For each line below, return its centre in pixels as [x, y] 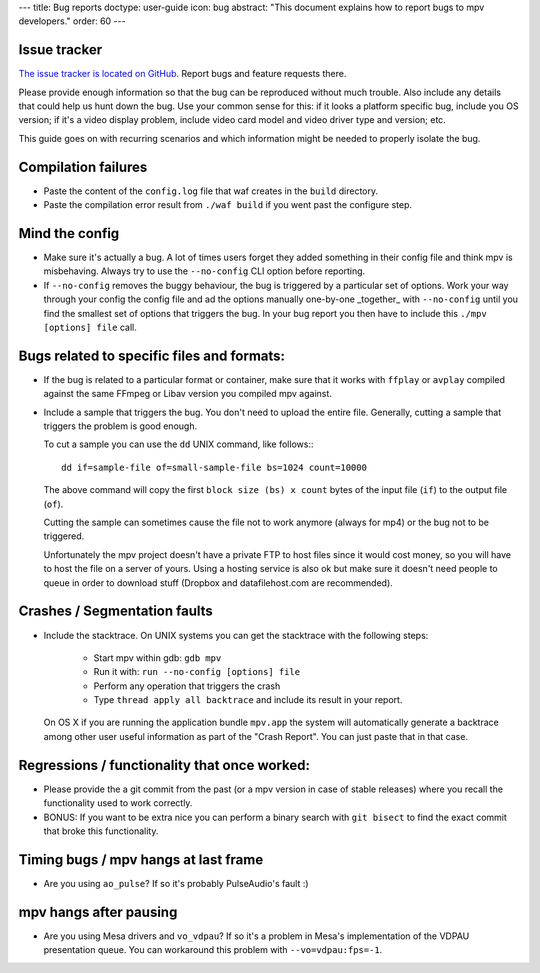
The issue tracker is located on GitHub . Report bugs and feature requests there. [182, 74]
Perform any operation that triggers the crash [187, 686]
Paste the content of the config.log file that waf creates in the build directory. [211, 191]
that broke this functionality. [101, 831]
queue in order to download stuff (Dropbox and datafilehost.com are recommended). [218, 582]
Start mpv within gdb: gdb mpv [157, 657]
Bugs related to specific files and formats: [151, 355]
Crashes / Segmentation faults [116, 611]
